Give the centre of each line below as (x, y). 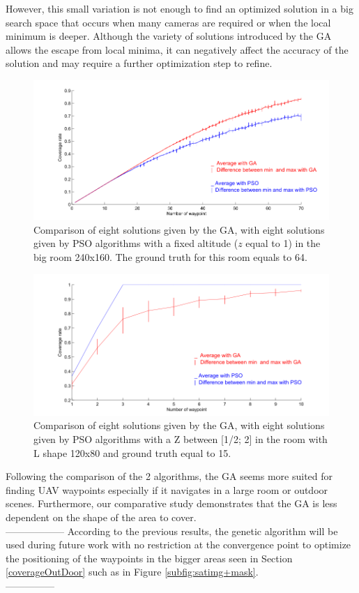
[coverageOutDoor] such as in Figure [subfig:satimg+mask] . (132, 572)
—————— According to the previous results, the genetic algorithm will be (172, 531)
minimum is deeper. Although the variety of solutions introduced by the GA (169, 36)
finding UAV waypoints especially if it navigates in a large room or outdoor (167, 489)
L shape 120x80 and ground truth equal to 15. (132, 452)
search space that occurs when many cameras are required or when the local (168, 22)
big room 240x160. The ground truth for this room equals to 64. (170, 257)
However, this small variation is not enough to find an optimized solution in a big (179, 8)
